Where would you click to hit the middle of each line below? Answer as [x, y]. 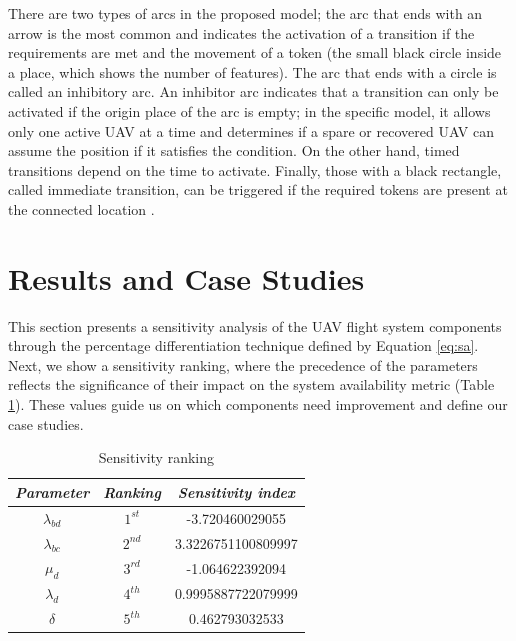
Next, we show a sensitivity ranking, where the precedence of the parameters [243, 364]
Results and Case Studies [186, 277]
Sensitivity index [236, 491]
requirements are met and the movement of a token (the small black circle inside [255, 52]
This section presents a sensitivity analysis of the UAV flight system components [255, 325]
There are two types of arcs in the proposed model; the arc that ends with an [245, 13]
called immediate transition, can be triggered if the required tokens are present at [258, 189]
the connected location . [81, 208]
